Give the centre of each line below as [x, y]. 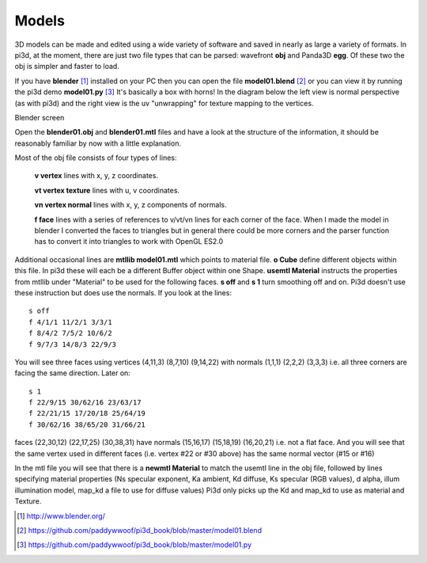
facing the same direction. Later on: [72, 373]
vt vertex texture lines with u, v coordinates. [107, 190]
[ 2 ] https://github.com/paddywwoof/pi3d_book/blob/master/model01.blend [140, 530]
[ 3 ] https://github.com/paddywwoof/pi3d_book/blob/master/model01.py [134, 545]
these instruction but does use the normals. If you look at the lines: [123, 292]
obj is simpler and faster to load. [67, 67]
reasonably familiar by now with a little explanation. [98, 143]
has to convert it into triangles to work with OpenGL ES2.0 [129, 242]
